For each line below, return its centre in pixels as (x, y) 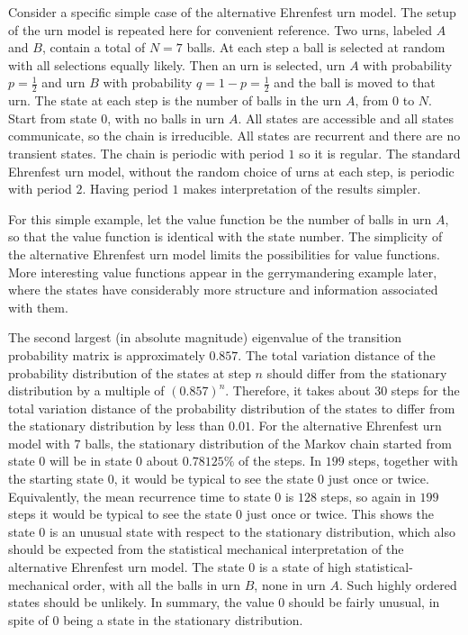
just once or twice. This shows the (340, 514)
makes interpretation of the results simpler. (302, 189)
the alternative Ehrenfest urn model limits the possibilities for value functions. (224, 254)
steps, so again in (368, 496)
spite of (28, 619)
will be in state (90, 461)
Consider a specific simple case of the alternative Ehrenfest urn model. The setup (232, 12)
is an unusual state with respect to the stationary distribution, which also (252, 531)
